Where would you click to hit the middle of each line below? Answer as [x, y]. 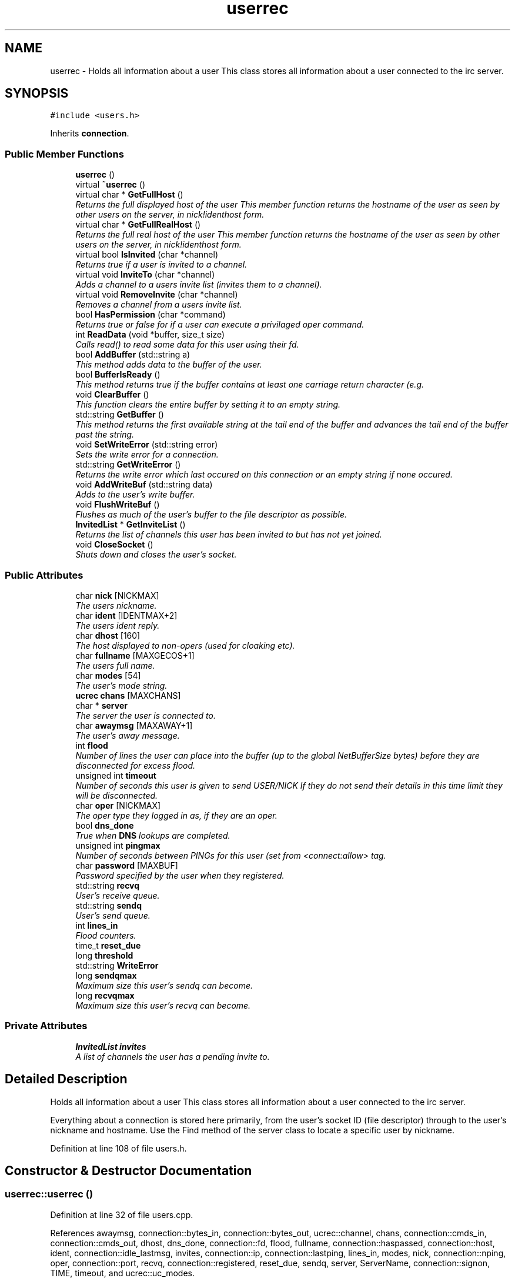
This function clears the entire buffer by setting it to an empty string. [208, 405]
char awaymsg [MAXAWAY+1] [134, 725]
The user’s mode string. [121, 685]
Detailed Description [66, 1079]
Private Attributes [46, 1026]
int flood [92, 745]
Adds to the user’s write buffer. [135, 495]
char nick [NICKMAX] [117, 595]
